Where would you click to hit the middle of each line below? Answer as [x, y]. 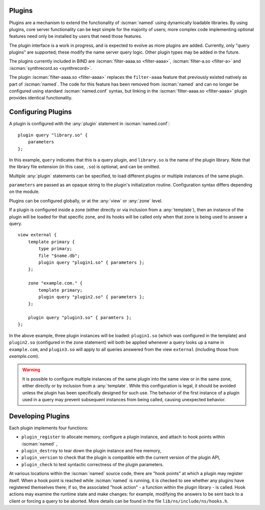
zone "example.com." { [55, 283]
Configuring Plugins [40, 112]
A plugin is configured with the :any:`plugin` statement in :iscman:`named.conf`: [90, 124]
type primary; [55, 249]
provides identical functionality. [41, 98]
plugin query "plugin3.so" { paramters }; [80, 318]
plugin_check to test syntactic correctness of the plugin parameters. [93, 464]
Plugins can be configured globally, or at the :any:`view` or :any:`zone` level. [86, 201]
